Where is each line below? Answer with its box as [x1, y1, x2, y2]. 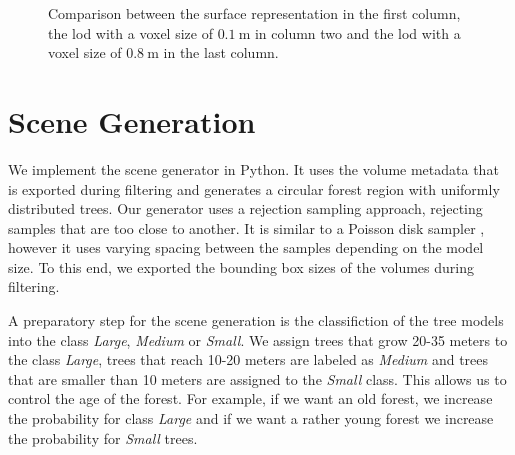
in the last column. [163, 42, 279, 63]
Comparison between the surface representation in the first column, [48, 3, 461, 23]
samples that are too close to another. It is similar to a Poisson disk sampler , [8, 217, 485, 238]
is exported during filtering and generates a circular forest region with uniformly [8, 178, 500, 199]
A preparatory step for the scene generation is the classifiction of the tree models [8, 310, 504, 331]
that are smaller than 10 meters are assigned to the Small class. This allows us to [8, 368, 507, 389]
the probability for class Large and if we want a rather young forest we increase [8, 408, 494, 429]
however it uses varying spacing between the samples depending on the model [8, 237, 484, 258]
